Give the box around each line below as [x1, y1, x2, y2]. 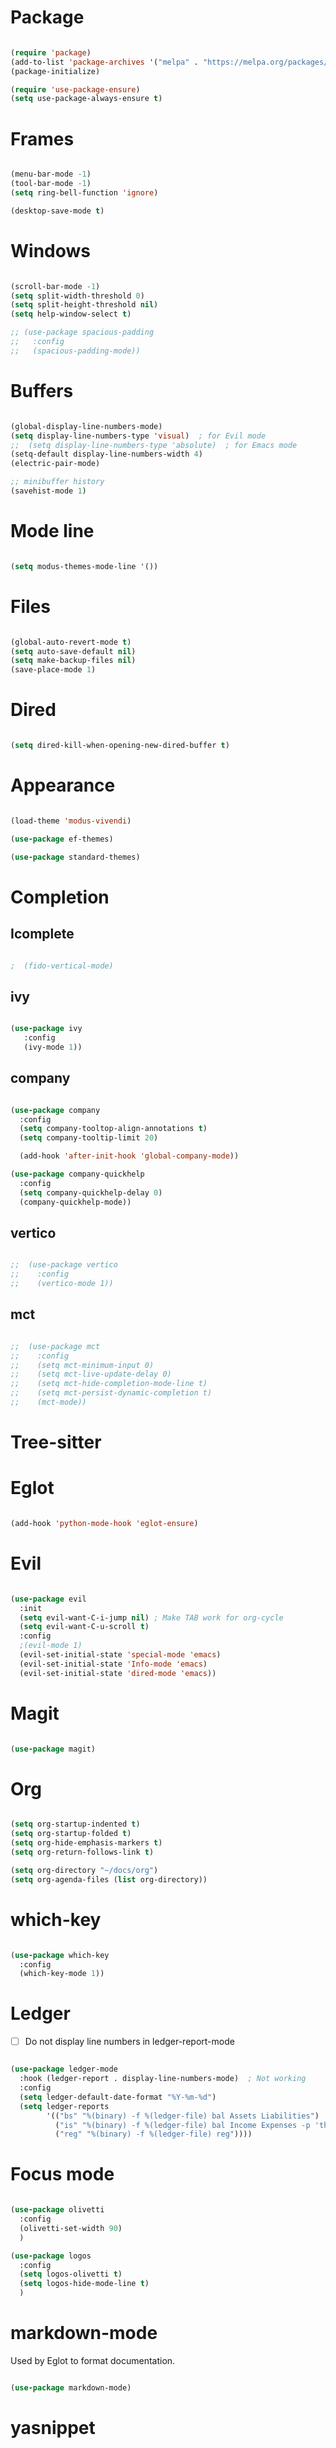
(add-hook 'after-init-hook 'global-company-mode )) [19, 1151, 240, 1161]
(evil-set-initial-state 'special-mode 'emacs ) [19, 1650, 222, 1660]
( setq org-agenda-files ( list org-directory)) [10, 1874, 208, 1885]
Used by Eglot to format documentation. [10, 2355, 176, 2366]
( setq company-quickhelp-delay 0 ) [19, 1187, 163, 1198]
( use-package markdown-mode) [10, 2383, 132, 2393]
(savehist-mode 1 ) [10, 486, 87, 496]
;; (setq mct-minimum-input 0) [10, 1360, 155, 1370]
